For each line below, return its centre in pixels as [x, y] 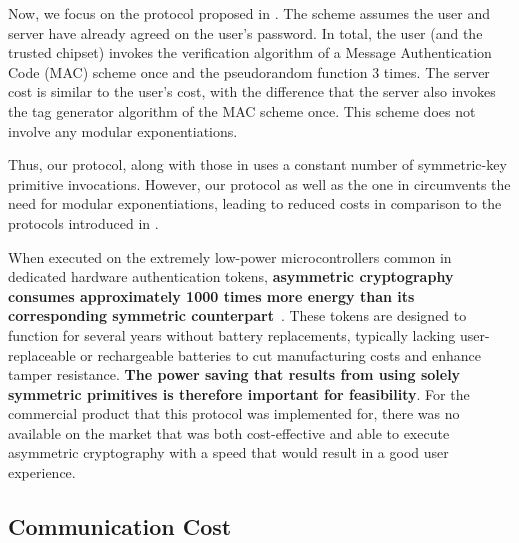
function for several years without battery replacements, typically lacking [232, 334]
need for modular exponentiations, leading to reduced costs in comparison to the [255, 203]
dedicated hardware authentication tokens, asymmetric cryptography [231, 276]
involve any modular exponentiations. [123, 130]
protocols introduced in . [83, 222]
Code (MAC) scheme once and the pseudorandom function [188, 71]
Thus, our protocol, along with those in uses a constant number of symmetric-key [257, 164]
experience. [42, 472]
